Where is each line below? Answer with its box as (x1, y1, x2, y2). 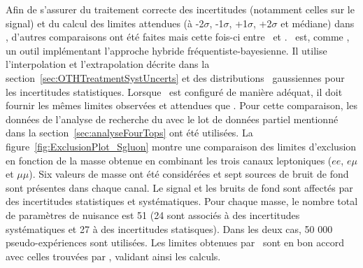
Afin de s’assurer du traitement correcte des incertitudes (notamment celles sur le (6, 2, 355, 16)
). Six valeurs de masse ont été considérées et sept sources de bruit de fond (29, 167, 349, 181)
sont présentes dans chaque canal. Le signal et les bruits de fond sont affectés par (6, 180, 353, 195)
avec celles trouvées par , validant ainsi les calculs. (6, 248, 221, 263)
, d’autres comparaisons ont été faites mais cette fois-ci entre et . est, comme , (6, 29, 350, 44)
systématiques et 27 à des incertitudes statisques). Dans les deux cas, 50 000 (6, 221, 333, 236)
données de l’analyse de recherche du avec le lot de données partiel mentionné (6, 111, 339, 126)
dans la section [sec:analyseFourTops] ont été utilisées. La (6, 125, 253, 140)
